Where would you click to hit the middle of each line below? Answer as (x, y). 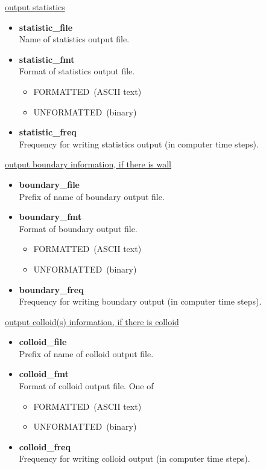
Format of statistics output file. (77, 71)
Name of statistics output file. (74, 39)
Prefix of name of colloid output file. (86, 353)
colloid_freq (45, 446)
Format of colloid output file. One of (86, 386)
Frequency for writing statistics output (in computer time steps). (139, 144)
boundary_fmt (50, 217)
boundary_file (49, 184)
